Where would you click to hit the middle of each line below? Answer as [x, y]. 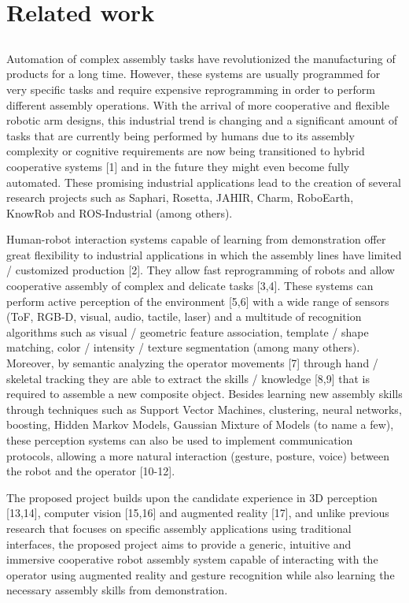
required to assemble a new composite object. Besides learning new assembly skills [204, 394]
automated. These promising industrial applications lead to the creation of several [204, 182]
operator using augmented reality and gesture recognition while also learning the [201, 574]
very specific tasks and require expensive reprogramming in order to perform [191, 89]
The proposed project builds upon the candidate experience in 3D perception [192, 497]
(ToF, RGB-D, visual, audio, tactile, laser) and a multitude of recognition [184, 316]
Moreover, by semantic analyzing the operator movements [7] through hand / [192, 363]
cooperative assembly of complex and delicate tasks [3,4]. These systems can [190, 286]
